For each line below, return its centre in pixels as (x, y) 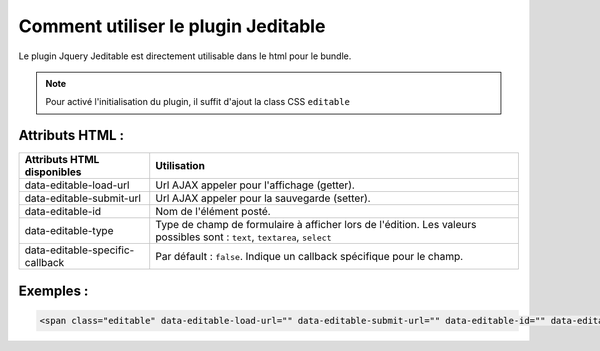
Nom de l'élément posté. (213, 212)
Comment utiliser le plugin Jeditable (172, 26)
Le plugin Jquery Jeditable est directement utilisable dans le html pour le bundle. (185, 56)
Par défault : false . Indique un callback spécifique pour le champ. (309, 257)
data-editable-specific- (79, 250)
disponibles (53, 172)
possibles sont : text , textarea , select (243, 237)
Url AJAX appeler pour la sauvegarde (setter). (263, 198)
